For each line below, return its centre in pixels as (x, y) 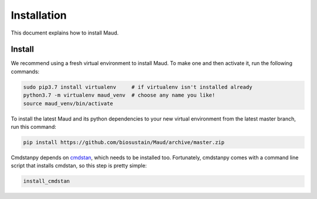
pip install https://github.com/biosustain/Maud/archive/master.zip (124, 142)
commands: (25, 71)
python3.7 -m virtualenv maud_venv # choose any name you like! (119, 95)
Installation (39, 15)
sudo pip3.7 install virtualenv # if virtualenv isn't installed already (138, 87)
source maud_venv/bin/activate (68, 103)
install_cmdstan (47, 181)
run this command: (33, 126)
